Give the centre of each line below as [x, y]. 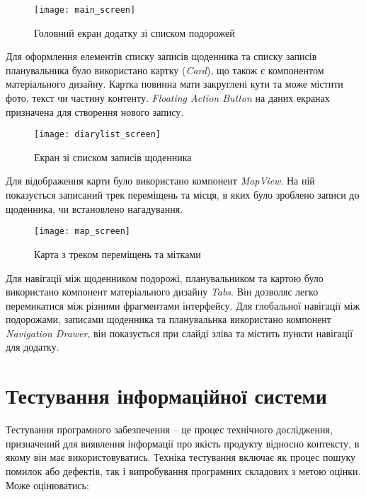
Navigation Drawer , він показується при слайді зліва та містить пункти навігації [179, 333]
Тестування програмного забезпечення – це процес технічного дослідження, [169, 429]
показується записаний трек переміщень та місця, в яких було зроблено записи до [183, 195]
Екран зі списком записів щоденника [113, 157]
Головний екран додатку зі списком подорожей [135, 32]
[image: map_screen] [82, 232]
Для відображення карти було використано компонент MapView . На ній [160, 181]
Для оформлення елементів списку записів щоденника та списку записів [161, 56]
